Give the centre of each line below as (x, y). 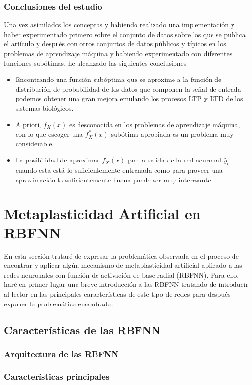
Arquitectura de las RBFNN (61, 354)
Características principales (57, 376)
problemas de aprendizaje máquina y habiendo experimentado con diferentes (118, 53)
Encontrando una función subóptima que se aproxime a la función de (118, 79)
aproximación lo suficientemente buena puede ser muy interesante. (114, 179)
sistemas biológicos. (44, 108)
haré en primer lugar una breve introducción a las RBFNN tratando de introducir (126, 284)
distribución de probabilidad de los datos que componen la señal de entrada (128, 89)
